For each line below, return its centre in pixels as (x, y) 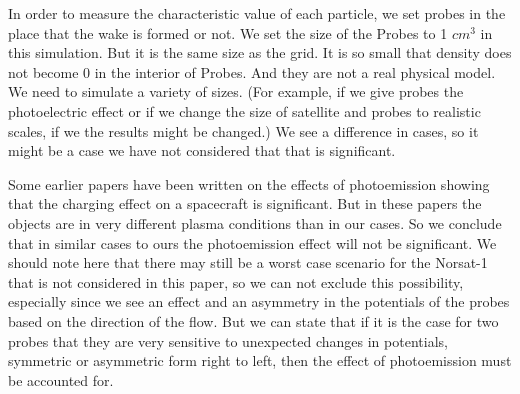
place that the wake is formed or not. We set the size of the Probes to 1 (228, 32)
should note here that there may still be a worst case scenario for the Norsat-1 (248, 262)
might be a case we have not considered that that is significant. (202, 150)
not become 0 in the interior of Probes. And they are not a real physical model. (252, 71)
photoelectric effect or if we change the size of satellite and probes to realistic (244, 110)
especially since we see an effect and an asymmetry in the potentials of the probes (259, 301)
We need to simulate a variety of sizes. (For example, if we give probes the (236, 91)
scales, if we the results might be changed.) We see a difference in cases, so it (243, 130)
